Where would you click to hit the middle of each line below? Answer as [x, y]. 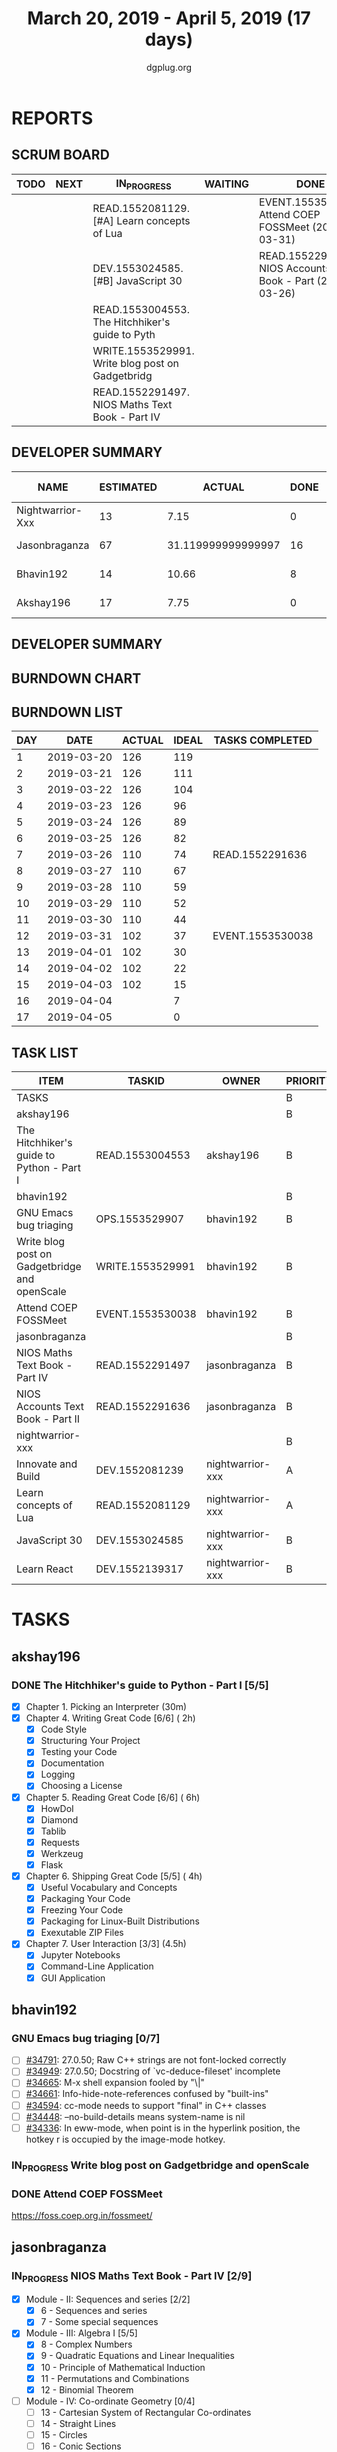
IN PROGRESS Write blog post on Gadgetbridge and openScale [160, 2166]
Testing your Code [79, 1752]
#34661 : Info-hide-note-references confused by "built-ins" [147, 2094]
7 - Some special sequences [99, 2322]
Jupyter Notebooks [80, 1955]
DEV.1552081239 [139, 1470]
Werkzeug [62, 1853]
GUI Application [73, 1978]
